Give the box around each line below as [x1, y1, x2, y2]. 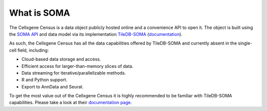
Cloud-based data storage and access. [21, 56, 101, 62]
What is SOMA [9, 7, 70, 18]
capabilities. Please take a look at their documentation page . [9, 100, 132, 106]
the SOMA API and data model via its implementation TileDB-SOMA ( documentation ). [9, 31, 183, 37]
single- [238, 40, 252, 46]
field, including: [17, 47, 49, 53]
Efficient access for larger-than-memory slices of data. [21, 63, 133, 69]
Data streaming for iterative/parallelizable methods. [21, 70, 126, 76]
